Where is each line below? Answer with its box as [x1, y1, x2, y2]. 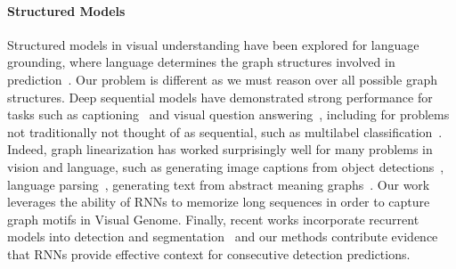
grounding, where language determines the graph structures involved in [7, 53, 395, 71]
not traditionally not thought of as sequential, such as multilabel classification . [7, 122, 443, 141]
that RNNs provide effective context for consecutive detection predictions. [7, 244, 411, 263]
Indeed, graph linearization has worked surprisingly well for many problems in [7, 140, 433, 159]
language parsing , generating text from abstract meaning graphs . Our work [7, 175, 430, 193]
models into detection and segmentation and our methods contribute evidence [7, 227, 438, 246]
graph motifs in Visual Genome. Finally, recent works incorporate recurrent [7, 209, 419, 228]
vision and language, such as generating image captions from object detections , [7, 157, 444, 175]
